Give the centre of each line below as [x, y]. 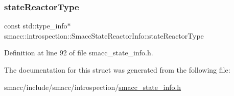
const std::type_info [36, 26]
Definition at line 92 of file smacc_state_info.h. [79, 53]
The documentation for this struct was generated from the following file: [117, 70]
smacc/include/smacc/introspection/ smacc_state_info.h [93, 87]
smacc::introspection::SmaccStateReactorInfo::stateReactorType [104, 35]
